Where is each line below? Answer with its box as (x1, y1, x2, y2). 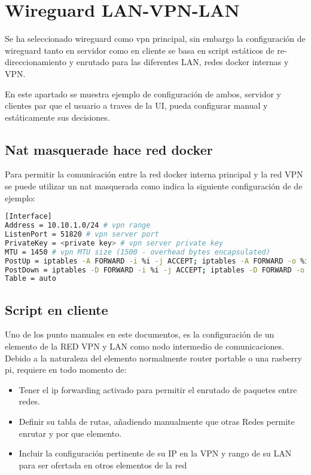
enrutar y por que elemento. (19, 427, 122, 439)
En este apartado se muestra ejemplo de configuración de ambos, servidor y (5, 87, 281, 100)
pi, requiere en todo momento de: (5, 363, 127, 376)
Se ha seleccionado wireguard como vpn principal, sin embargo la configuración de (5, 32, 306, 45)
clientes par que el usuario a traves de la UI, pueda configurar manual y (5, 99, 268, 112)
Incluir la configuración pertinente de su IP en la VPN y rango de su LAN (19, 447, 292, 459)
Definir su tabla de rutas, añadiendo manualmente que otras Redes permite (19, 415, 295, 428)
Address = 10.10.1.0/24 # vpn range (5, 221, 151, 230)
